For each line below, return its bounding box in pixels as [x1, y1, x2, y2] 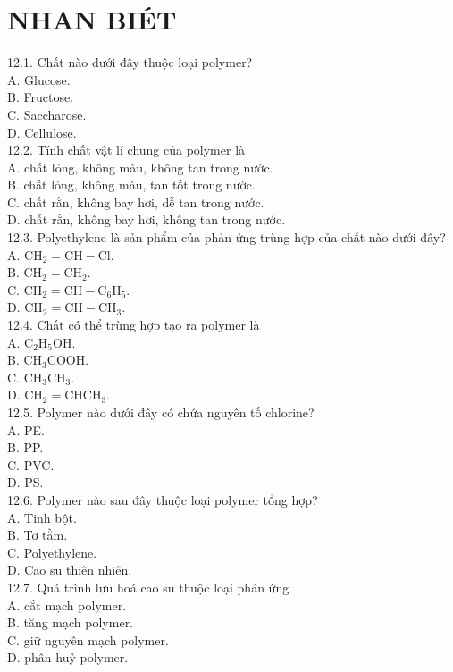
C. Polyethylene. [7, 542, 97, 561]
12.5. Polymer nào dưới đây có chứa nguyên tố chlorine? [7, 403, 315, 421]
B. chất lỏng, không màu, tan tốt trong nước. [7, 175, 256, 194]
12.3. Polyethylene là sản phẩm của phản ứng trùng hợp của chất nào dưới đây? [7, 228, 446, 247]
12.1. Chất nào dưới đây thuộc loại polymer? [7, 53, 253, 71]
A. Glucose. [7, 70, 71, 88]
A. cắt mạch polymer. [7, 595, 127, 614]
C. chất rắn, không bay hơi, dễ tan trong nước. [7, 192, 264, 211]
